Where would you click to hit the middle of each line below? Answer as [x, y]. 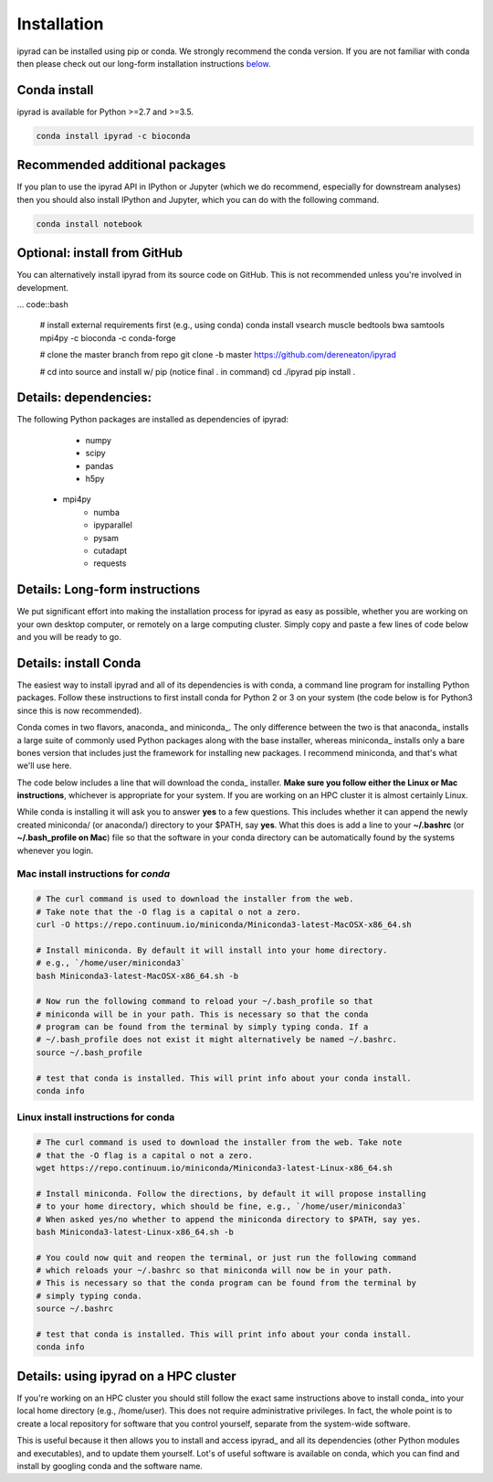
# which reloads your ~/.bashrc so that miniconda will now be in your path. [214, 1270]
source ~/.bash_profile [89, 1052]
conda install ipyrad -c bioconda [113, 136]
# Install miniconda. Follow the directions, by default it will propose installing [231, 1194]
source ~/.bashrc [75, 1309]
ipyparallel [113, 525]
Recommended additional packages [121, 165]
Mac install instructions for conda [94, 874]
